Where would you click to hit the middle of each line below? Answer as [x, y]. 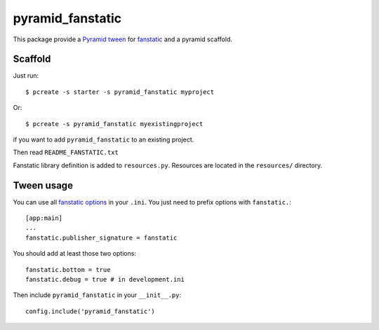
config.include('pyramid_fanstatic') [91, 311]
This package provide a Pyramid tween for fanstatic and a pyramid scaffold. [123, 39]
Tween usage [43, 185]
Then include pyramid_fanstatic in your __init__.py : [97, 295]
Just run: [26, 76]
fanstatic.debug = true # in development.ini [105, 280]
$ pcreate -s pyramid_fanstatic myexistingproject [114, 124]
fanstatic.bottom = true [68, 269]
